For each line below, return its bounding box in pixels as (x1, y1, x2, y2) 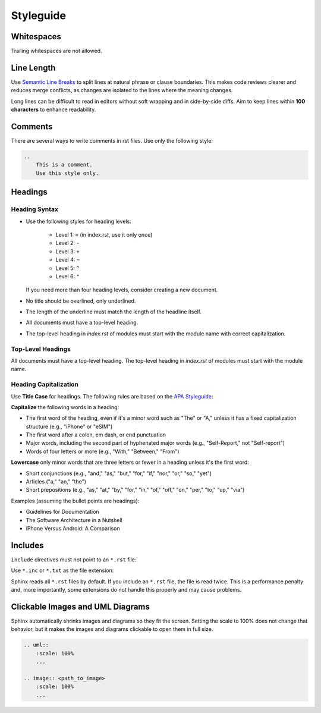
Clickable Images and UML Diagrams (11, 601, 150, 612)
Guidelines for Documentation (26, 508, 99, 516)
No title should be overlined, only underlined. (26, 297, 136, 304)
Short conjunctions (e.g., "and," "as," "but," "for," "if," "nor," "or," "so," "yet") (26, 470, 212, 477)
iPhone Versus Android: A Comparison (26, 525, 120, 532)
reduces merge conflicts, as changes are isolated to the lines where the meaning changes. (11, 87, 233, 94)
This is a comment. (36, 161, 93, 168)
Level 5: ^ (55, 265, 80, 272)
